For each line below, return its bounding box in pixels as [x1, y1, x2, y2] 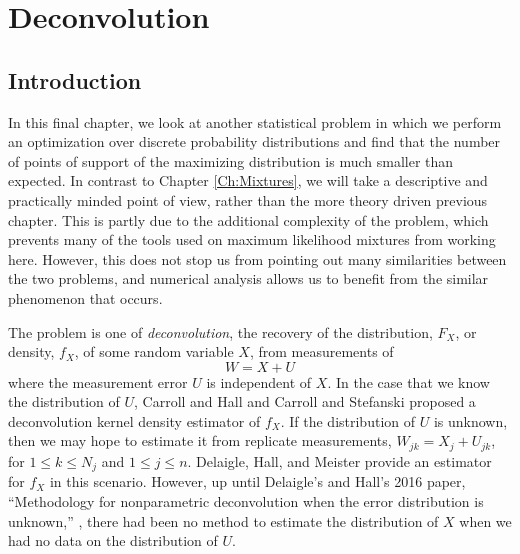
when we [459, 510, 512, 531]
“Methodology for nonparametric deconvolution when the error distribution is [8, 490, 484, 511]
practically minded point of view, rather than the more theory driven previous [8, 189, 488, 210]
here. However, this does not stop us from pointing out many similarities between [8, 248, 507, 269]
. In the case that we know [327, 371, 490, 392]
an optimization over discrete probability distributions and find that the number [8, 131, 501, 152]
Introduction [8, 64, 142, 95]
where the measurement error [8, 371, 188, 392]
